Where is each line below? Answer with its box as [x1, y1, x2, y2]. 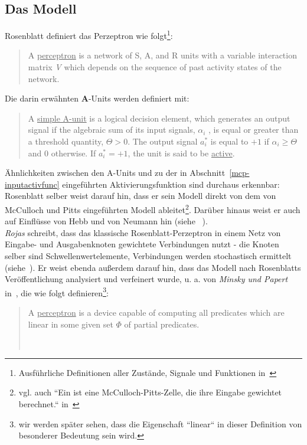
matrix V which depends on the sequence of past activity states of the [28, 61, 282, 73]
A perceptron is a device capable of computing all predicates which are [28, 306, 285, 319]
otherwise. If [51, 146, 96, 159]
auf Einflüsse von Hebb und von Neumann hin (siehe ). [5, 215, 208, 227]
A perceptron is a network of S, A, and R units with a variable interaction [28, 49, 297, 61]
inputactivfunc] [5, 178, 60, 190]
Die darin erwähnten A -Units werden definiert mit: [5, 92, 190, 104]
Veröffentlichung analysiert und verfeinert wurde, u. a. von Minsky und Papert [5, 273, 288, 285]
